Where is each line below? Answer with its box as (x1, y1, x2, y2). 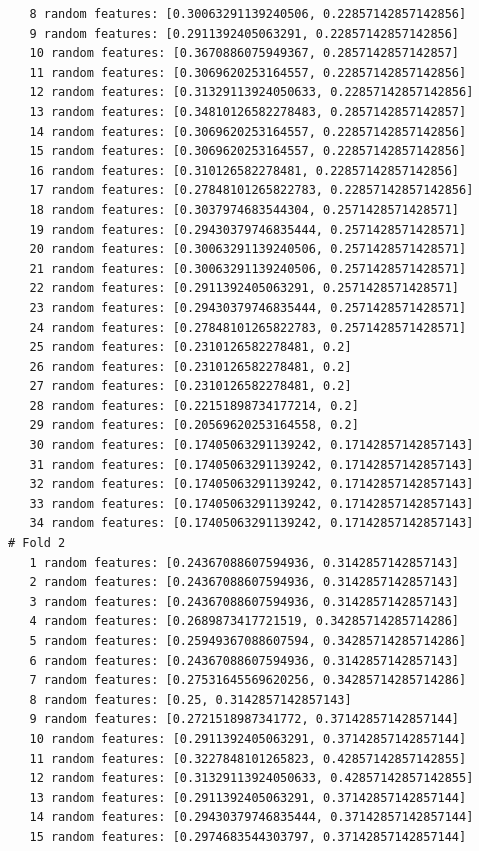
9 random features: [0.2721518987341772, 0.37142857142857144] (29, 712, 460, 727)
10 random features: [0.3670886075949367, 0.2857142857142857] (29, 46, 460, 61)
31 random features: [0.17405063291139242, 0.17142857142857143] (29, 457, 474, 472)
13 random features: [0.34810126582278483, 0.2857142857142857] (29, 104, 467, 119)
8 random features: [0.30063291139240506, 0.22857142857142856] (29, 7, 467, 21)
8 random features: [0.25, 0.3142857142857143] (29, 692, 352, 707)
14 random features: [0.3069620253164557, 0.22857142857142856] (29, 124, 467, 139)
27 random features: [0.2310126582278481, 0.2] (29, 379, 352, 394)
